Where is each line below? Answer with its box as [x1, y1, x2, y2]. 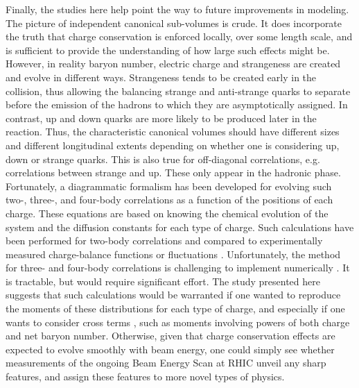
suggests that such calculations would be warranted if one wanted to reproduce [6, 287, 341, 302]
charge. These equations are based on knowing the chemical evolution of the [6, 205, 329, 220]
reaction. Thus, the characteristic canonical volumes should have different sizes [6, 124, 340, 139]
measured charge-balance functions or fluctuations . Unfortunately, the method [6, 246, 341, 261]
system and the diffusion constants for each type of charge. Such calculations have [6, 219, 354, 234]
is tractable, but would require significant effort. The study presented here [6, 273, 320, 288]
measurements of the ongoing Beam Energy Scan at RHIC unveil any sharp [6, 355, 326, 370]
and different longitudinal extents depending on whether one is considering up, [6, 137, 340, 152]
